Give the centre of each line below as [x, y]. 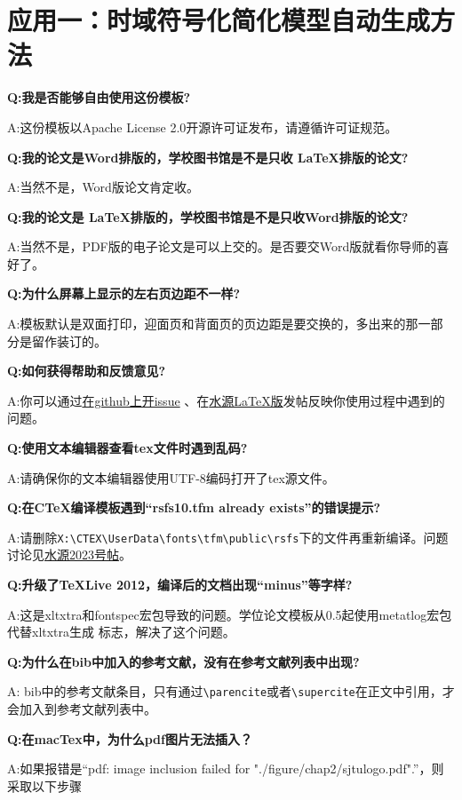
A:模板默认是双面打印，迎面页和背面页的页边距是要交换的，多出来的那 [213, 324]
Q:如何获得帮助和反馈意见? [87, 371]
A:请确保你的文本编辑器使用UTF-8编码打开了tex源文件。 [171, 477]
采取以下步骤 [44, 785]
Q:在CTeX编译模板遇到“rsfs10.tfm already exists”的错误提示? [194, 507]
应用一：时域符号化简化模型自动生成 [219, 20]
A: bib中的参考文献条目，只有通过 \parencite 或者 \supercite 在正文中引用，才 [231, 691]
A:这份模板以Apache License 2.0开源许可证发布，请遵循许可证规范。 [203, 127]
